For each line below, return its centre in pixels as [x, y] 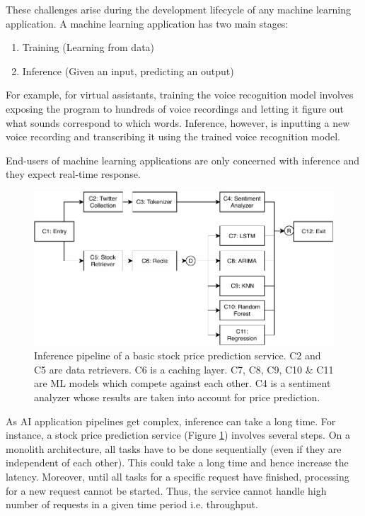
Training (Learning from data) [88, 47]
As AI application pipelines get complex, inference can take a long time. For [171, 421]
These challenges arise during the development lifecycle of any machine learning [178, 9]
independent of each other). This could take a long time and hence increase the [177, 462]
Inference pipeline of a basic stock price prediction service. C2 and [178, 355]
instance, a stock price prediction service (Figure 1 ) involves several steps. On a [178, 435]
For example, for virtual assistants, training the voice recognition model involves [180, 95]
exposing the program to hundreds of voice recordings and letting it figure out [175, 108]
